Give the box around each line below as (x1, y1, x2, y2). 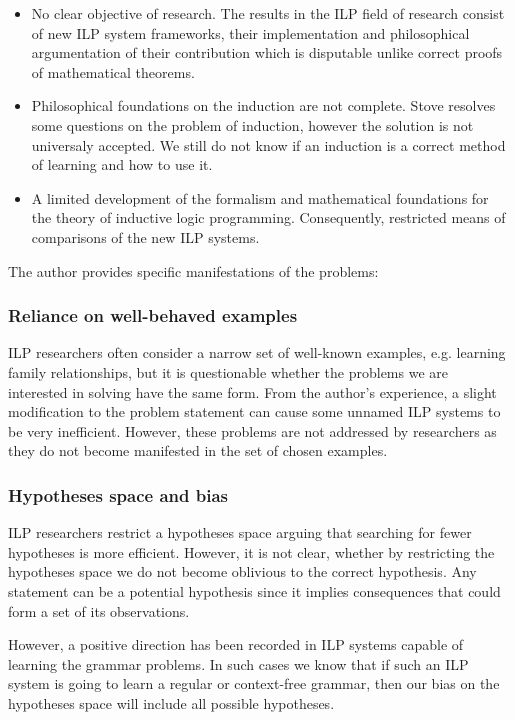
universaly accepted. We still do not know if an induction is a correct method (31, 134, 506, 155)
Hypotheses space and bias (8, 482, 229, 507)
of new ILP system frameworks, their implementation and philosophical (31, 22, 470, 43)
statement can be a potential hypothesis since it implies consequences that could (8, 580, 501, 601)
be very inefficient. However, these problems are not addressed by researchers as (8, 420, 497, 441)
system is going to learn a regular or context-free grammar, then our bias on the (8, 673, 500, 694)
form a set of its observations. (8, 600, 190, 621)
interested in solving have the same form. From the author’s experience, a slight (8, 381, 497, 402)
